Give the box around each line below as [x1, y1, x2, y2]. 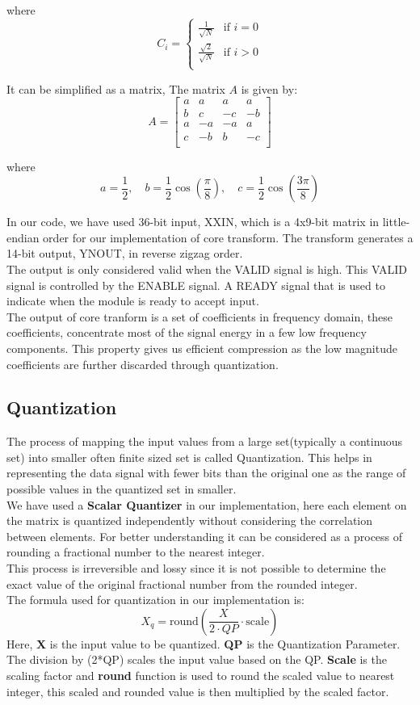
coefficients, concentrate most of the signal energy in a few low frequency [6, 324, 367, 341]
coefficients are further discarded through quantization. [6, 355, 279, 372]
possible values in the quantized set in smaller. [6, 480, 237, 497]
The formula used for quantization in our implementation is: [6, 591, 304, 608]
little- [382, 213, 410, 230]
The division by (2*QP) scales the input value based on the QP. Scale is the [6, 651, 387, 668]
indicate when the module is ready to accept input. [6, 292, 259, 309]
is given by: [241, 80, 298, 97]
